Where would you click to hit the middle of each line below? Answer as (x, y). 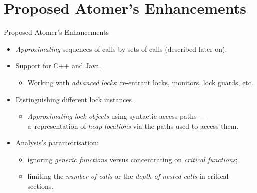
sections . (41, 186)
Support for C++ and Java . (58, 66)
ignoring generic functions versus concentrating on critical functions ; (133, 159)
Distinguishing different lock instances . (75, 99)
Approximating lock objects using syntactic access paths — (116, 116)
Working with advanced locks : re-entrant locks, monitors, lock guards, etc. (140, 82)
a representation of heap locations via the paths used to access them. (133, 126)
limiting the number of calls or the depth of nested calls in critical (128, 176)
